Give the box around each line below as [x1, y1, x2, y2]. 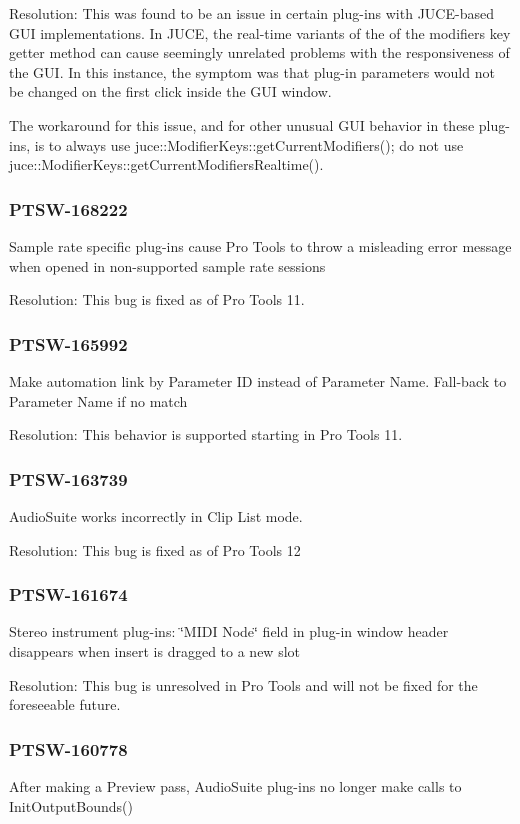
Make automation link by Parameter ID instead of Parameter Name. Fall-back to [9, 370, 507, 391]
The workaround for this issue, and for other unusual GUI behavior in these [9, 114, 475, 135]
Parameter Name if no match [9, 390, 188, 411]
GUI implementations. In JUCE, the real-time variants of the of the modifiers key [9, 22, 511, 43]
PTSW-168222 [9, 196, 128, 221]
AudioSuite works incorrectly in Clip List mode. [9, 505, 303, 526]
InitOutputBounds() [9, 795, 133, 816]
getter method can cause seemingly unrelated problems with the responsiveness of [9, 42, 510, 63]
